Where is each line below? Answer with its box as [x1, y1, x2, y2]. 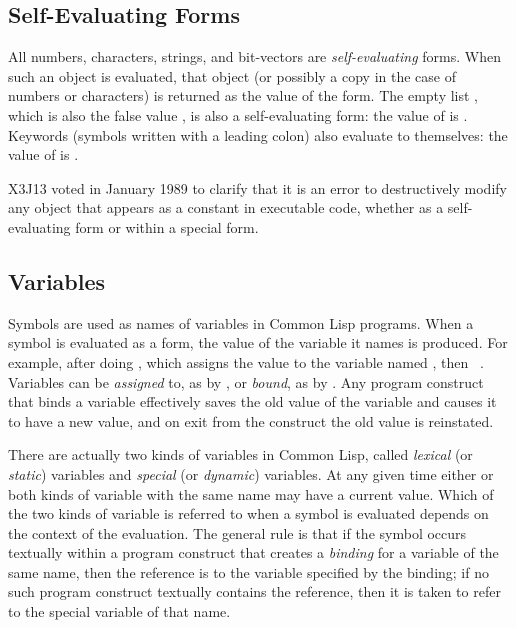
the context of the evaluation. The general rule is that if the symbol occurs [8, 522, 467, 543]
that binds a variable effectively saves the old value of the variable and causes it [8, 391, 497, 412]
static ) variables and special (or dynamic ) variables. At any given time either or [8, 463, 494, 484]
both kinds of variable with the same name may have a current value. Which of [8, 483, 494, 504]
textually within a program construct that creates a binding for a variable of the [8, 542, 499, 563]
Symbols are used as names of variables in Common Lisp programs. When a [8, 312, 474, 333]
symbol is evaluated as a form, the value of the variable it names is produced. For [8, 332, 508, 353]
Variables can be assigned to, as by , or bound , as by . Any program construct [8, 371, 484, 392]
